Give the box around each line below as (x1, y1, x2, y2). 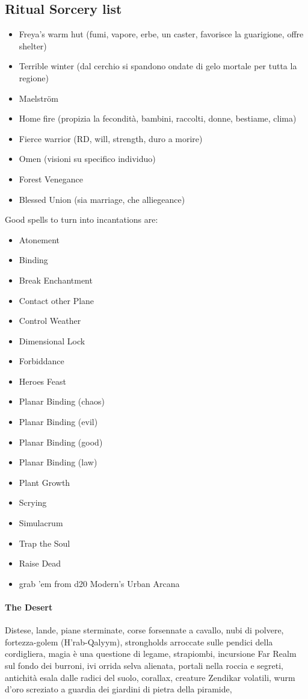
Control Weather (19, 314, 81, 327)
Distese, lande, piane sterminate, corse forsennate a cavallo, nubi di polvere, (5, 624, 284, 636)
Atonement (19, 233, 60, 246)
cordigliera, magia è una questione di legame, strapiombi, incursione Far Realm (5, 647, 297, 660)
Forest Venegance (19, 172, 83, 185)
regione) (19, 71, 49, 84)
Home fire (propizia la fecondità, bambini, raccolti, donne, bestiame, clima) (19, 112, 297, 125)
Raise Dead (19, 557, 61, 570)
